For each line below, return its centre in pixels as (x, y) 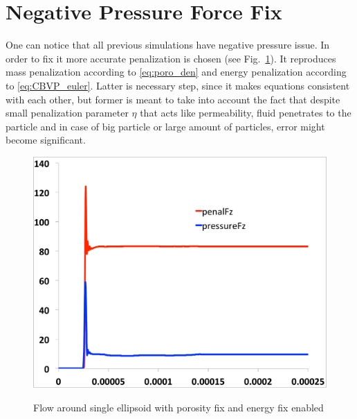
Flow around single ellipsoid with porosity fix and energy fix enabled (178, 407)
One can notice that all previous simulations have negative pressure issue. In (168, 45)
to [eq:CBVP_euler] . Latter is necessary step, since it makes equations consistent (178, 85)
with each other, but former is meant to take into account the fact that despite (173, 99)
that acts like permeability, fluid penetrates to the (246, 113)
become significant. (46, 140)
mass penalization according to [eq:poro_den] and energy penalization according (176, 72)
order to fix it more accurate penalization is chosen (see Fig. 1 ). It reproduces (171, 58)
